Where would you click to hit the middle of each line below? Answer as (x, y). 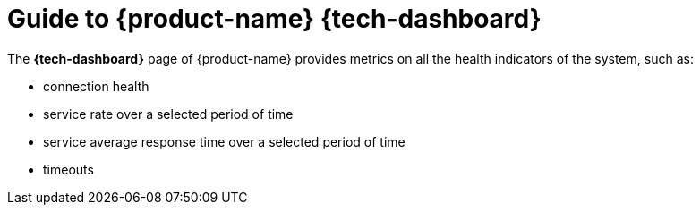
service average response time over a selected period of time (224, 141)
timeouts (68, 169)
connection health (96, 86)
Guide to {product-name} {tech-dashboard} (274, 19)
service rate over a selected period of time (168, 114)
